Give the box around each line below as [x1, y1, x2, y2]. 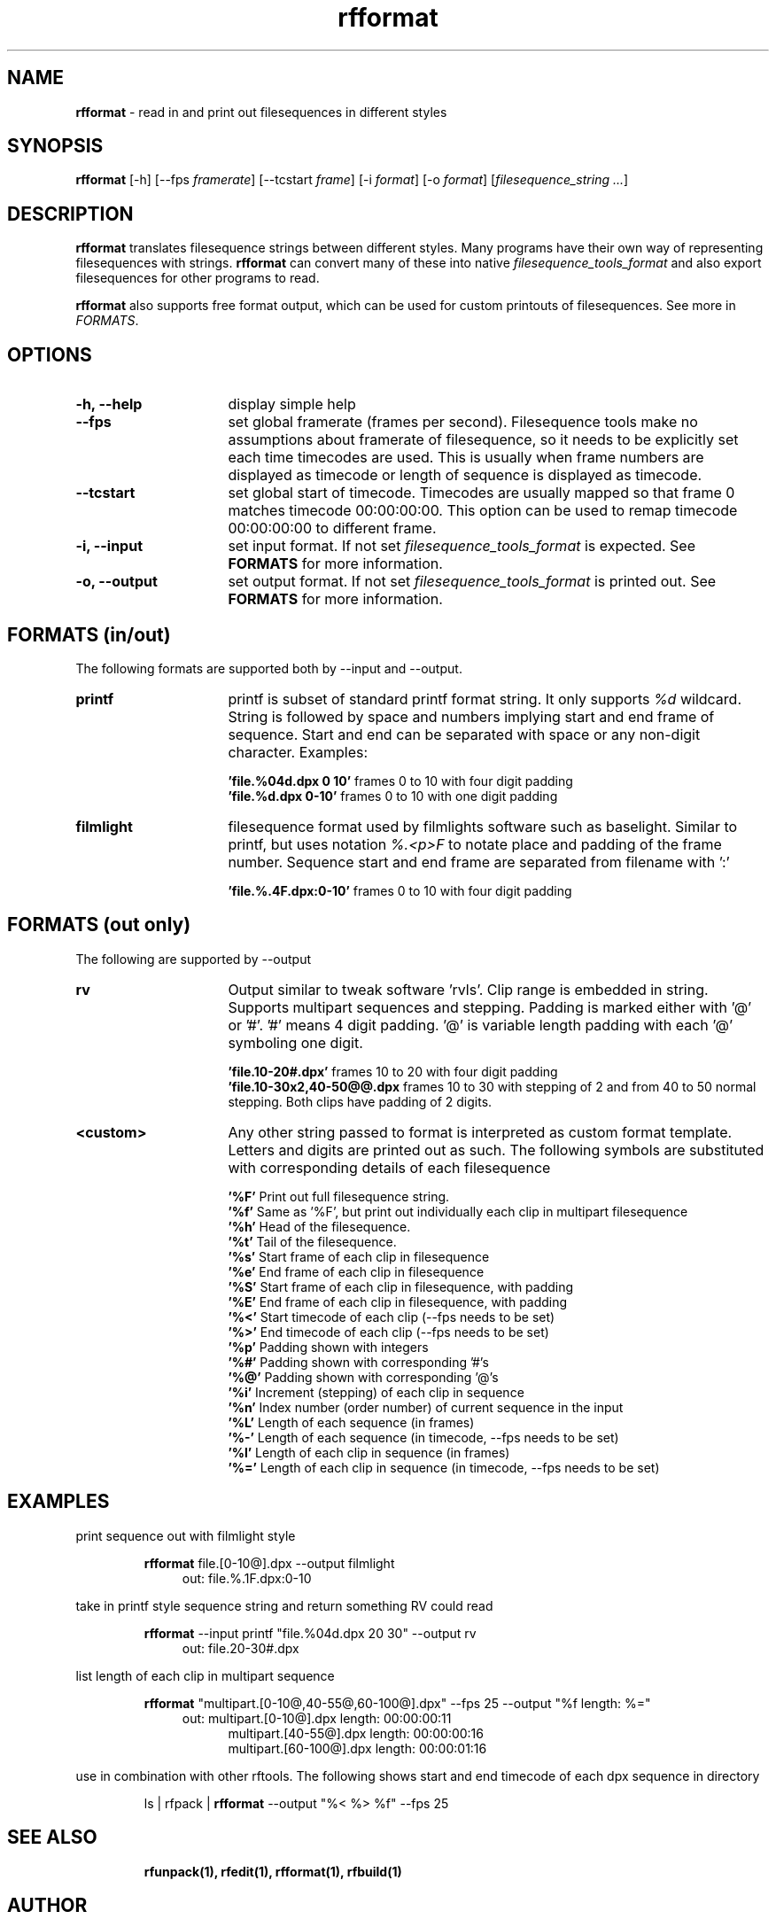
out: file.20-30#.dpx [182, 1640, 299, 1656]
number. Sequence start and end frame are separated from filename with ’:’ [228, 852, 730, 871]
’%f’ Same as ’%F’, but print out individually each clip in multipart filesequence [228, 1203, 688, 1219]
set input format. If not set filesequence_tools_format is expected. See [228, 537, 695, 555]
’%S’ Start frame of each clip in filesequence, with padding [228, 1278, 574, 1294]
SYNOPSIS [7, 135, 104, 158]
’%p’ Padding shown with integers [228, 1339, 429, 1355]
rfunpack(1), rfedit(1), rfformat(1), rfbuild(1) [144, 1863, 402, 1879]
